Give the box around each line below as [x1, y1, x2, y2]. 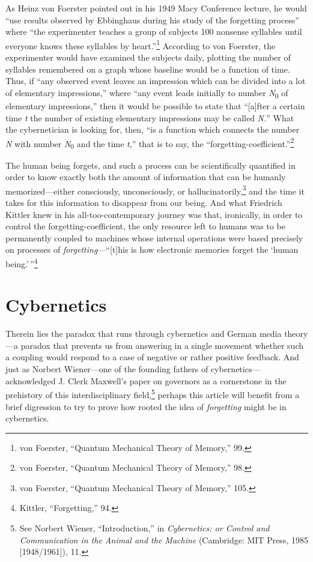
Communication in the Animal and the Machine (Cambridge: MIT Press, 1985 [19, 533, 308, 546]
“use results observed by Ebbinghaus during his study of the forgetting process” [5, 13, 299, 26]
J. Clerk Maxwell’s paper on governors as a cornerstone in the [58, 374, 287, 387]
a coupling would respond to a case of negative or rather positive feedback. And [5, 351, 299, 363]
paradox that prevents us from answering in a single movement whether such [20, 339, 303, 351]
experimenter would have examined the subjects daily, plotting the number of [5, 51, 291, 64]
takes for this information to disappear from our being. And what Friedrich [5, 196, 282, 208]
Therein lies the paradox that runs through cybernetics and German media [5, 327, 282, 340]
